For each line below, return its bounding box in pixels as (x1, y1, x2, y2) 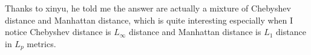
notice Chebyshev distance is (5, 25, 111, 38)
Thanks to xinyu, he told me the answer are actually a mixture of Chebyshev (5, 2, 291, 14)
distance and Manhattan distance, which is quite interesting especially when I (5, 13, 293, 26)
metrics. (27, 37, 56, 50)
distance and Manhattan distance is (129, 25, 261, 38)
